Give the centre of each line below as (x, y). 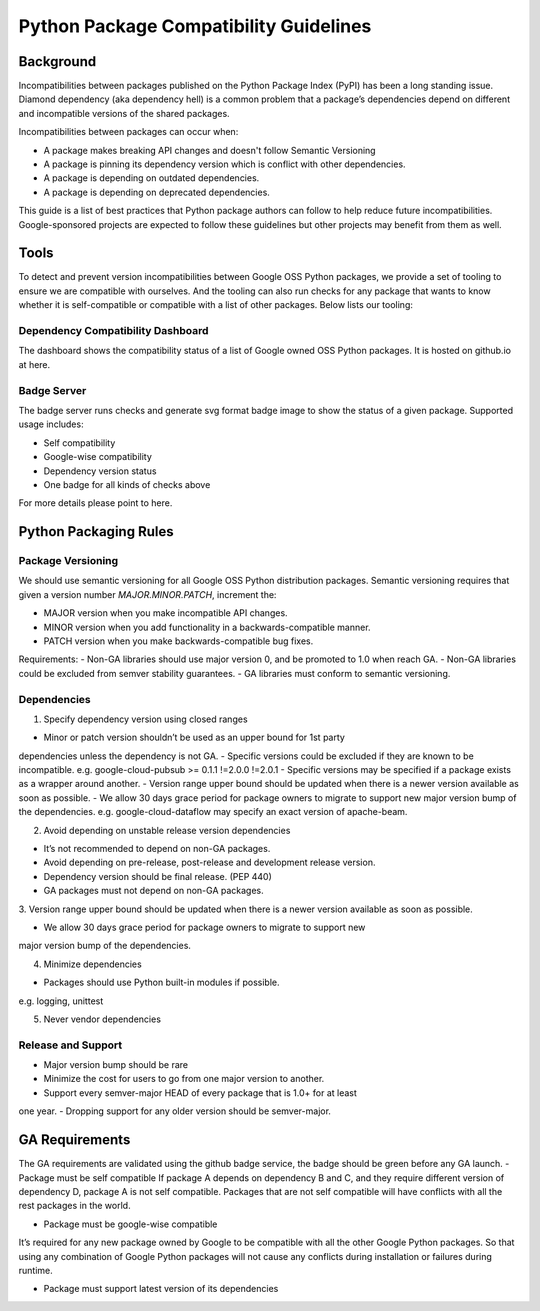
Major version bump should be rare (116, 1065)
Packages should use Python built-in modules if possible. (161, 982)
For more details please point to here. (95, 503)
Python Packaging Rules (96, 531)
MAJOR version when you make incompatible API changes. (166, 613)
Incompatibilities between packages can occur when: (128, 132)
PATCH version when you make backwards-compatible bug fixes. (178, 641)
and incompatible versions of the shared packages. (124, 113)
